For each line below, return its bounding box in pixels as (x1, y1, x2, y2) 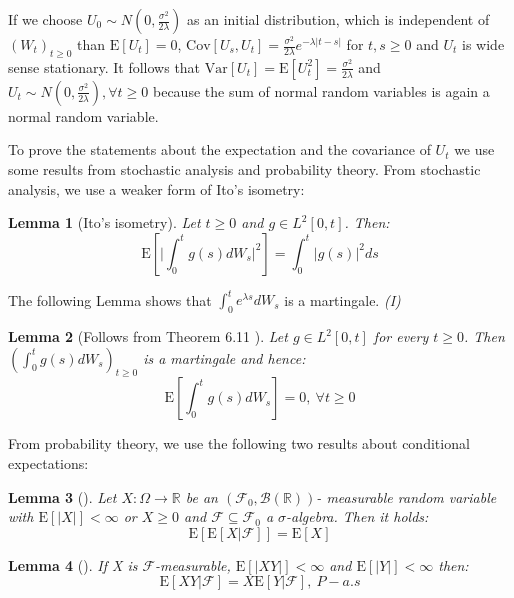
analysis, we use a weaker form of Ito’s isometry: (8, 178, 305, 199)
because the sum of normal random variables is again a (152, 80, 490, 101)
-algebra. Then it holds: (286, 506, 429, 527)
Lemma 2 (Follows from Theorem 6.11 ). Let (8, 326, 288, 347)
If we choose (8, 9, 83, 29)
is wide (462, 34, 505, 54)
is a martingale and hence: (143, 347, 306, 368)
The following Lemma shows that (8, 289, 212, 310)
